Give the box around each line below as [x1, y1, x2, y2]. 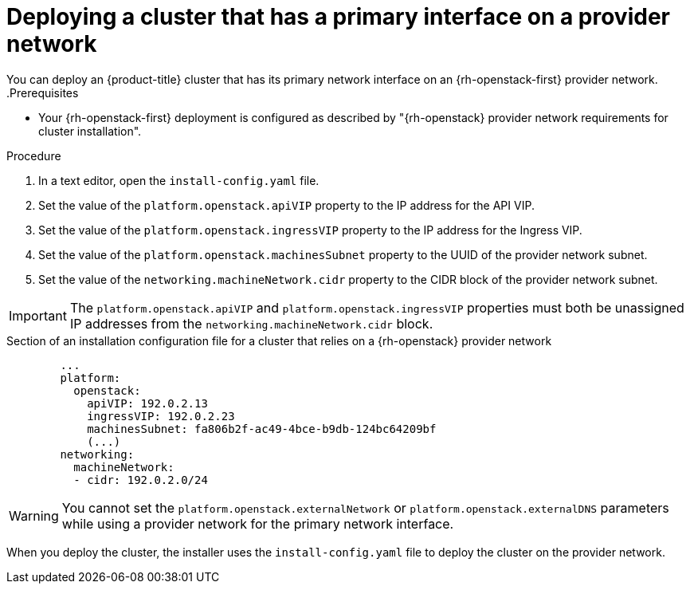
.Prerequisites [6, 85, 79, 100]
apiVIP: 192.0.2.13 [87, 396, 208, 410]
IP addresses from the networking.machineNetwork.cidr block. [69, 315, 433, 332]
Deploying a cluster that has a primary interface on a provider [6, 3, 670, 30]
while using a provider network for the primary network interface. [61, 515, 454, 532]
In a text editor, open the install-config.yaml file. [38, 173, 320, 187]
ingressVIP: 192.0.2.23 [87, 409, 235, 423]
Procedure [6, 148, 61, 163]
